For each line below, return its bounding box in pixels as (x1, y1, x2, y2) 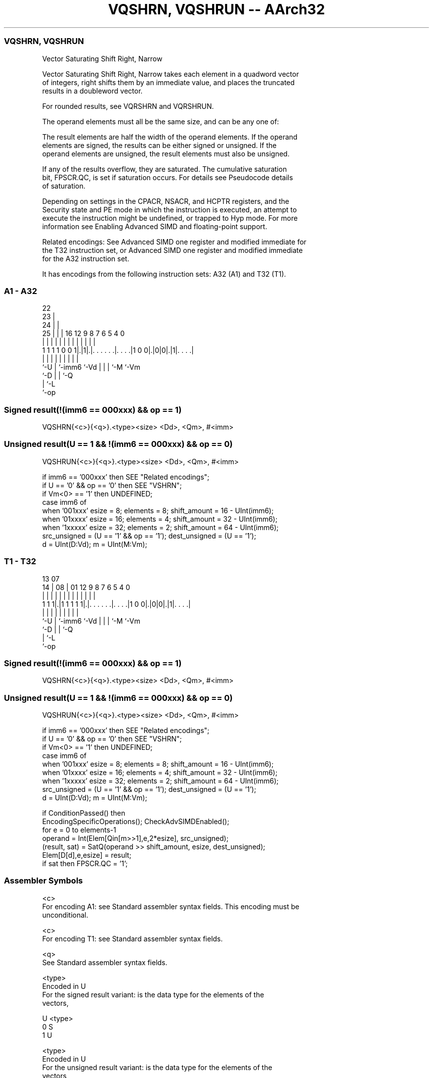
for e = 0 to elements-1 (42, 826, 116, 834)
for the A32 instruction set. (42, 254, 130, 263)
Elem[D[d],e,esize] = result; (42, 851, 131, 859)
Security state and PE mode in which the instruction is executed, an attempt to (42, 205, 297, 214)
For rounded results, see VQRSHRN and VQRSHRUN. (42, 101, 214, 110)
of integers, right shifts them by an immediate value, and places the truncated (42, 78, 295, 87)
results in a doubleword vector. (42, 86, 143, 95)
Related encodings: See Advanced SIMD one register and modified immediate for (42, 237, 306, 246)
